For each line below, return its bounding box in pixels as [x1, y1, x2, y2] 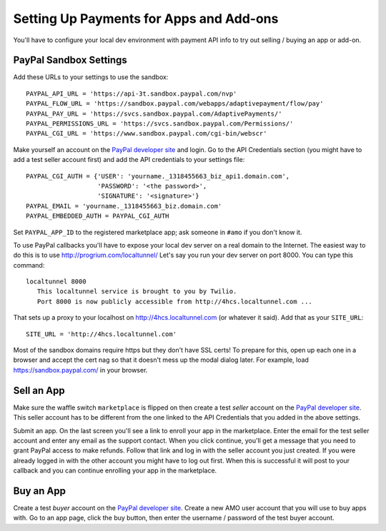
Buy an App [13, 485, 66, 497]
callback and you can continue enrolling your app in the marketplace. [13, 466, 217, 475]
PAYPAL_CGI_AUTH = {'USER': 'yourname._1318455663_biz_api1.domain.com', [26, 172, 290, 180]
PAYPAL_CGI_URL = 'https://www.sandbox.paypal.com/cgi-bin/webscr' [26, 129, 267, 138]
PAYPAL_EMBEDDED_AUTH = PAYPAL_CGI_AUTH [26, 212, 169, 221]
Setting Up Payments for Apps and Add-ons [13, 11, 279, 26]
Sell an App [13, 384, 66, 396]
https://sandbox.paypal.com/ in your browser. [13, 365, 148, 374]
